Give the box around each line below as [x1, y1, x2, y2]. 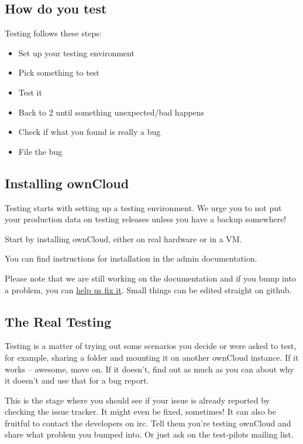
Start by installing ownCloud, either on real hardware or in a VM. [5, 232, 242, 245]
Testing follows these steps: [5, 27, 102, 39]
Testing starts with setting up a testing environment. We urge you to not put [5, 201, 282, 213]
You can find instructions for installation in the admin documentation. [5, 252, 257, 265]
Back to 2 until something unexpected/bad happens [18, 106, 205, 118]
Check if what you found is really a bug [18, 126, 161, 138]
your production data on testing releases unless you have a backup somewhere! [5, 213, 287, 225]
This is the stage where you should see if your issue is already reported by [5, 394, 270, 406]
